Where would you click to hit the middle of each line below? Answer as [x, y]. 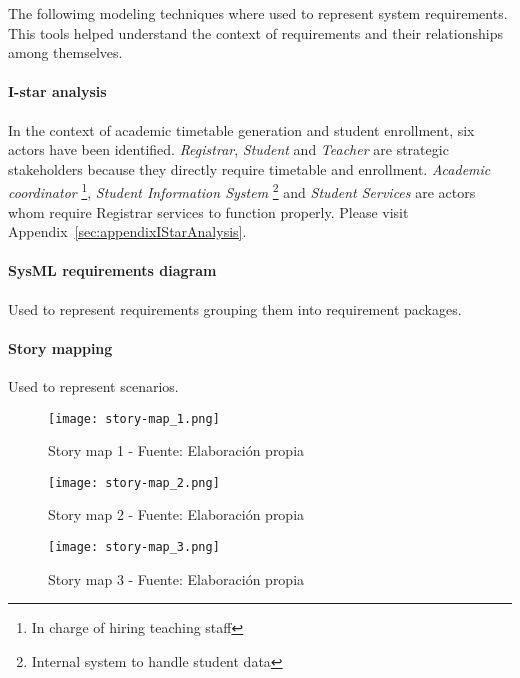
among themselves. [65, 52]
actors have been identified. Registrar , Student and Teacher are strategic [228, 149]
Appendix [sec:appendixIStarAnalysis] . [127, 231]
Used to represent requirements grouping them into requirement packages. [235, 308]
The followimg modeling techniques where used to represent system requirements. [258, 13]
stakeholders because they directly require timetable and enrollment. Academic [249, 168]
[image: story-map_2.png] [134, 482]
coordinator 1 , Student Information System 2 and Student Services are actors [242, 191]
